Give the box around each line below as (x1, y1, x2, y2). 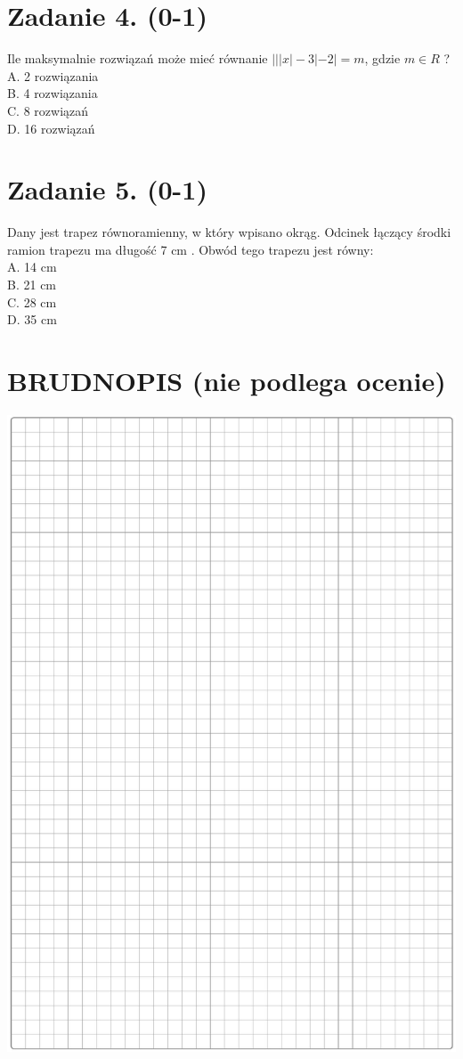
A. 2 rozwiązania (7, 66, 99, 85)
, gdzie (364, 49, 401, 68)
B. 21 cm (7, 275, 57, 293)
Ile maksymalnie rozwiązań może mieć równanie (7, 49, 268, 68)
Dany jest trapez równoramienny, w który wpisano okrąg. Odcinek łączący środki (7, 223, 451, 241)
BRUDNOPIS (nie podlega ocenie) (7, 362, 446, 398)
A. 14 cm (7, 257, 57, 276)
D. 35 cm (7, 310, 57, 329)
